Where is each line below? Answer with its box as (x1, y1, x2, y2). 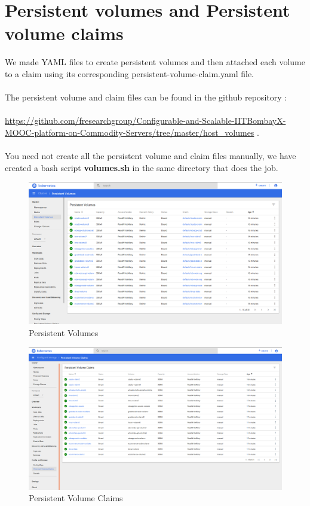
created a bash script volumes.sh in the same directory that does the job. (5, 161, 278, 173)
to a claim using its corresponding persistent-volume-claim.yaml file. (5, 67, 254, 80)
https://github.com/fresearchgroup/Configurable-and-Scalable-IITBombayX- (5, 114, 286, 127)
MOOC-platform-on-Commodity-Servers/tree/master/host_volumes (5, 126, 254, 138)
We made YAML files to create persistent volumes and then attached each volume (5, 56, 305, 68)
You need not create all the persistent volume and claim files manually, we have (5, 150, 296, 162)
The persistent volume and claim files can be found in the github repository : (5, 91, 287, 103)
